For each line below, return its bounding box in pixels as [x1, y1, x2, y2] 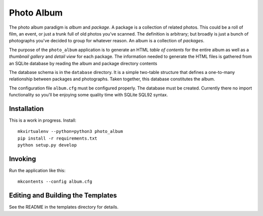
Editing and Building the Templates [9, 191, 117, 199]
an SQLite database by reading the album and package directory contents [9, 60, 158, 66]
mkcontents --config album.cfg [18, 179, 93, 184]
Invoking [9, 155, 36, 163]
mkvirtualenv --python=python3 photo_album [18, 129, 123, 134]
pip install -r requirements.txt [18, 135, 97, 141]
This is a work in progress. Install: [9, 117, 76, 123]
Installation [9, 105, 44, 113]
